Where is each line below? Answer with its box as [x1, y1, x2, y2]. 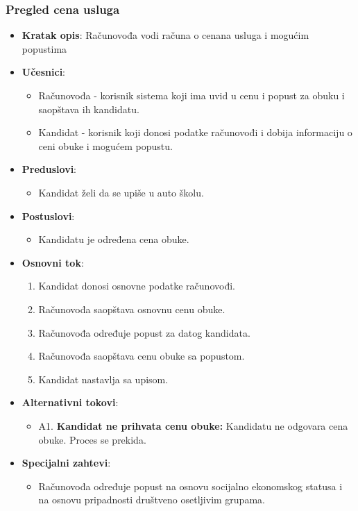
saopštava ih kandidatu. [38, 101, 139, 116]
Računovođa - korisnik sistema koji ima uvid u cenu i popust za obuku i [38, 88, 345, 102]
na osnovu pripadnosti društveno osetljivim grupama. [38, 492, 265, 507]
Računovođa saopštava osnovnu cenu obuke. [38, 301, 225, 316]
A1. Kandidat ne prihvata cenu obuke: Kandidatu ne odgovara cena [38, 418, 348, 433]
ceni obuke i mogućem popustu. [38, 138, 173, 153]
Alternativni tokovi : [22, 395, 119, 410]
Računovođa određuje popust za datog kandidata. [38, 325, 250, 340]
